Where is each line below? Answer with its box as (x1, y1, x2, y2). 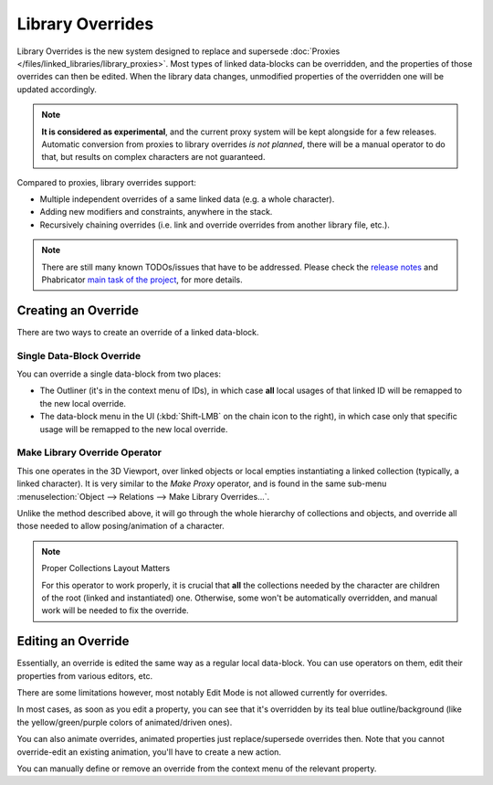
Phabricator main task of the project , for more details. (41, 274, 243, 285)
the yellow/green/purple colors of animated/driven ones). (16, 716, 233, 727)
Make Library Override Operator (16, 446, 162, 459)
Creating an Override (16, 302, 140, 318)
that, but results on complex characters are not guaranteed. (41, 152, 266, 163)
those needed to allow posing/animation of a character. (16, 521, 226, 532)
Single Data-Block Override (16, 349, 142, 362)
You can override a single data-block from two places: (16, 368, 221, 379)
